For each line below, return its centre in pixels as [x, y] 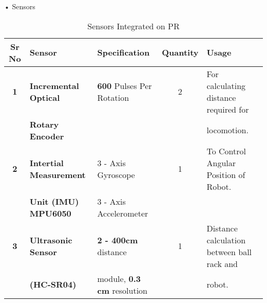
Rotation [113, 97]
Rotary [44, 124]
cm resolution [122, 290]
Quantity [180, 52]
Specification [123, 52]
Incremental [54, 85]
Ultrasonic [51, 240]
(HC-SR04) [53, 284]
